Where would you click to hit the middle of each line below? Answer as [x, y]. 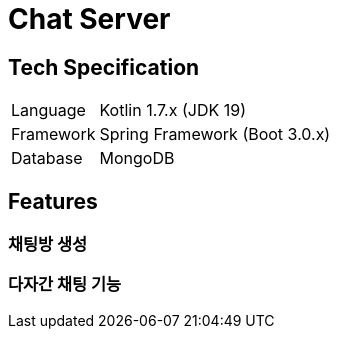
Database [47, 158]
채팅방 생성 [48, 244]
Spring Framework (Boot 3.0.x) [215, 134]
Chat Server [89, 19]
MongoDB [137, 158]
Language [48, 110]
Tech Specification [104, 67]
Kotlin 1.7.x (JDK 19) [172, 110]
